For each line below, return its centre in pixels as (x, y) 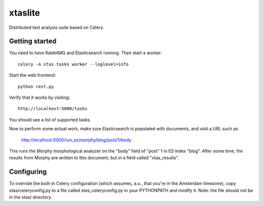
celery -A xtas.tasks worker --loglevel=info (73, 64)
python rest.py (36, 86)
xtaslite (24, 13)
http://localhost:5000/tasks (53, 109)
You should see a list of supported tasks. (50, 119)
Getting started (33, 41)
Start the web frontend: (33, 75)
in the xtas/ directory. (31, 197)
